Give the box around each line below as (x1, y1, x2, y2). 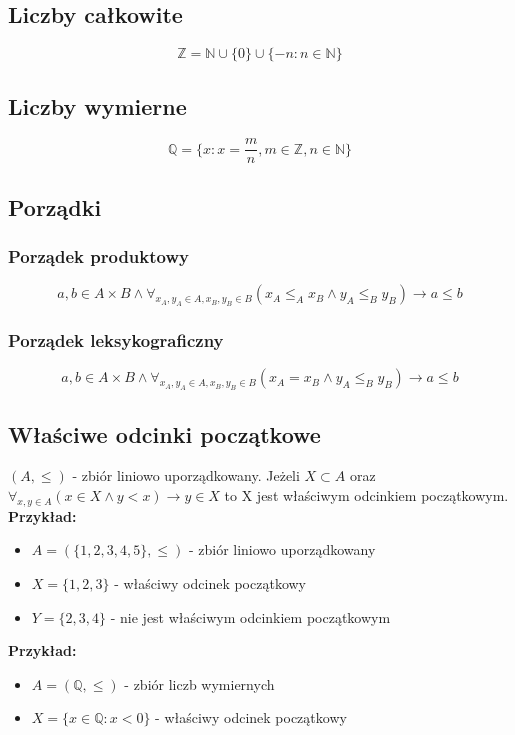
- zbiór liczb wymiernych (124, 673, 275, 694)
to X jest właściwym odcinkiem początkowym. (224, 484, 509, 505)
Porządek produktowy (8, 244, 189, 269)
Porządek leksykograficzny (8, 328, 224, 353)
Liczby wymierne (8, 90, 187, 121)
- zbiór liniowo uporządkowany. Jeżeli (72, 465, 300, 486)
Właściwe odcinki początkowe (8, 418, 321, 449)
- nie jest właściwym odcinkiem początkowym (110, 606, 391, 627)
